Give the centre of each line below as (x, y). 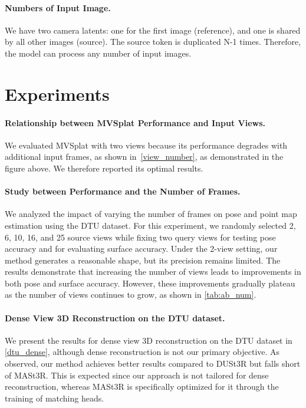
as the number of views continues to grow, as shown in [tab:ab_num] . (131, 295)
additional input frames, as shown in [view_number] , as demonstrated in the (144, 157)
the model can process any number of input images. (98, 53)
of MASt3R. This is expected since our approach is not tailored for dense (137, 375)
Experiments (57, 93)
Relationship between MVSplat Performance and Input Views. (135, 122)
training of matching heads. (55, 398)
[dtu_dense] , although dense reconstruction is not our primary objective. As (142, 352)
